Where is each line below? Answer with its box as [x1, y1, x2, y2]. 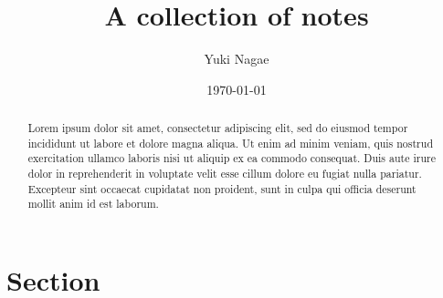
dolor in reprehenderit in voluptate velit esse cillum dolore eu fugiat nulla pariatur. [27, 166, 422, 181]
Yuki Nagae [204, 49, 269, 68]
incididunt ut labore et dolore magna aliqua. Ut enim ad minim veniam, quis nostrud [27, 135, 433, 150]
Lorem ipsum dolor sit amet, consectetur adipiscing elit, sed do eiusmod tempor [27, 120, 408, 136]
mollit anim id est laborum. [27, 196, 159, 211]
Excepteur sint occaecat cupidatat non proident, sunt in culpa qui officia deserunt [27, 180, 417, 196]
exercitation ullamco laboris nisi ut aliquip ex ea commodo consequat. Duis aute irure [27, 150, 436, 166]
